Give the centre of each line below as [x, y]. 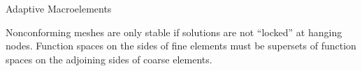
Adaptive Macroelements [59, 8]
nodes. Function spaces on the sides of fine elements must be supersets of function [181, 46]
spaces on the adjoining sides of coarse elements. [109, 59]
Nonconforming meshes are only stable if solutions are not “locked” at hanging [174, 32]
